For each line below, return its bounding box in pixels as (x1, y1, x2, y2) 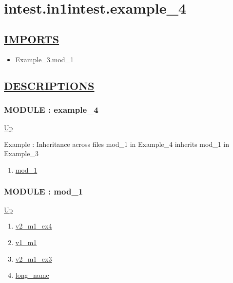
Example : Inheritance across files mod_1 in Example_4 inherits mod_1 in (4, 139, 230, 149)
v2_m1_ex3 (15, 253, 52, 264)
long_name (15, 270, 49, 280)
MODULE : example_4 (4, 103, 98, 115)
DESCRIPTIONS (4, 78, 95, 93)
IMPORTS (4, 31, 59, 46)
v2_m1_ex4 (15, 221, 52, 231)
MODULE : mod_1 (4, 185, 83, 197)
